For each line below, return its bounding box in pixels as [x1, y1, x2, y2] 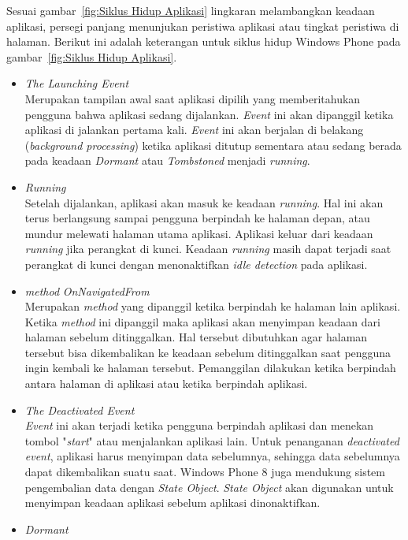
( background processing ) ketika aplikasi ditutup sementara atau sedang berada [24, 136, 402, 153]
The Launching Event [24, 75, 129, 91]
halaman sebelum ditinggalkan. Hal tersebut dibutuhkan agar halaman [24, 329, 368, 345]
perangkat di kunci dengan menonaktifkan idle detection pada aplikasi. [24, 255, 368, 272]
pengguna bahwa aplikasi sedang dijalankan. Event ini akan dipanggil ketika [24, 106, 394, 122]
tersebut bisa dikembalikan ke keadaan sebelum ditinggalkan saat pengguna [24, 344, 391, 360]
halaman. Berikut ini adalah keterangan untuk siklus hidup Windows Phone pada [6, 33, 401, 50]
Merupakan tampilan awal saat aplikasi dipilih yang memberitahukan [24, 90, 361, 106]
